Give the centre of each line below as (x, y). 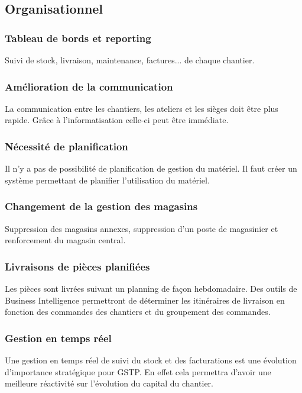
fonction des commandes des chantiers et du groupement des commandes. (138, 312)
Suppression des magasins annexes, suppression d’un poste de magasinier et (142, 228)
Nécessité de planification (66, 146)
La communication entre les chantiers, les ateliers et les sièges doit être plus (142, 108)
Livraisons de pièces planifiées (77, 266)
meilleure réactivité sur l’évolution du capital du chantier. (109, 383)
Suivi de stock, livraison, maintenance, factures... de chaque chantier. (130, 60)
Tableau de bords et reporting (78, 38)
